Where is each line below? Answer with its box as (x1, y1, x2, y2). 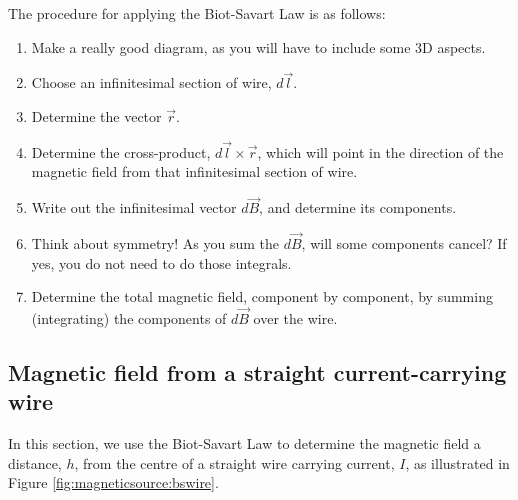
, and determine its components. (259, 197, 457, 218)
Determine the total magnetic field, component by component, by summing (31, 286, 493, 307)
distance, (8, 452, 62, 473)
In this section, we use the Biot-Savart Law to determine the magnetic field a (8, 433, 481, 454)
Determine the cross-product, (31, 141, 211, 162)
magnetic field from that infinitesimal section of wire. (31, 161, 358, 182)
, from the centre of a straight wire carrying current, (74, 452, 395, 473)
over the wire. (253, 308, 338, 329)
